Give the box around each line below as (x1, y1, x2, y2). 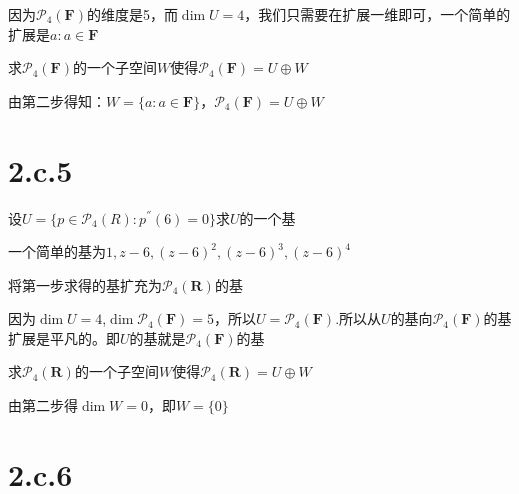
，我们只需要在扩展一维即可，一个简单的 (244, 4, 511, 24)
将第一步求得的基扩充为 (8, 274, 162, 295)
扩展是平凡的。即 (8, 327, 120, 348)
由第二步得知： (8, 90, 106, 111)
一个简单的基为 (8, 241, 106, 262)
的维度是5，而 (86, 4, 178, 24)
